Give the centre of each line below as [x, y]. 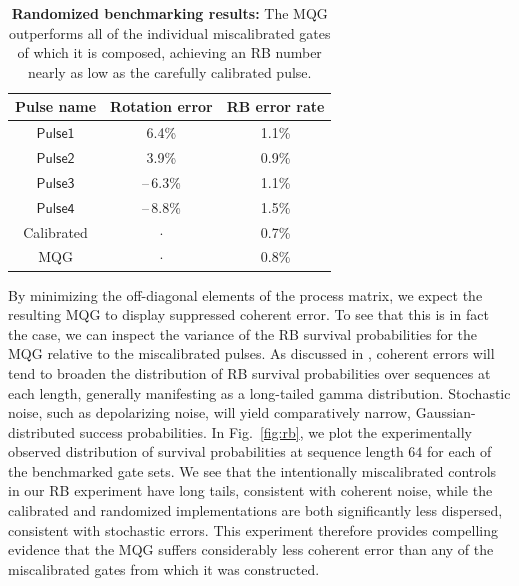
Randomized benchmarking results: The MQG [169, 13]
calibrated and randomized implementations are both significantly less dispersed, [255, 510]
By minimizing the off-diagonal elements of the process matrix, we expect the [245, 294]
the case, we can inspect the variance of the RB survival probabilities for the [243, 333]
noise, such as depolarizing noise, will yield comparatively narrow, [209, 412]
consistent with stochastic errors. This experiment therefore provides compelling [253, 529]
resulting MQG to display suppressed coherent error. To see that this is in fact [248, 314]
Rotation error [161, 106]
